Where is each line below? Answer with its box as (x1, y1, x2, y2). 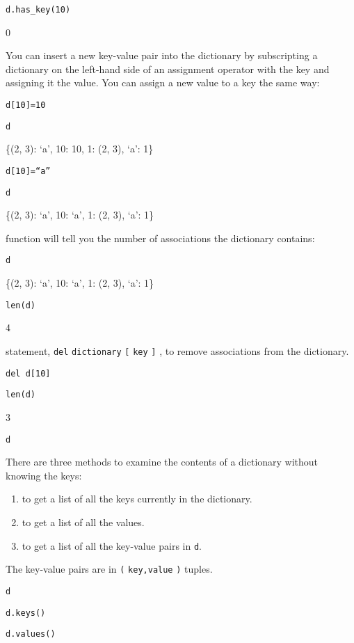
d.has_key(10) (6, 5, 71, 15)
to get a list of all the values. (22, 514, 145, 529)
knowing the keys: (6, 468, 82, 482)
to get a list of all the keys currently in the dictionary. (22, 491, 252, 506)
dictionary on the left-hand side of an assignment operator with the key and (6, 61, 330, 76)
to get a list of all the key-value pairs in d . (22, 538, 202, 553)
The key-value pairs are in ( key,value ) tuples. (6, 562, 213, 576)
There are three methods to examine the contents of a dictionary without (6, 454, 319, 469)
